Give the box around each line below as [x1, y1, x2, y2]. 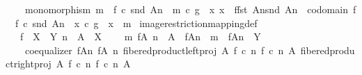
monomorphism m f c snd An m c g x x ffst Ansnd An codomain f [24, 2, 356, 16]
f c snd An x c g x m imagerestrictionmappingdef [15, 15, 258, 30]
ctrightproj [6, 56, 52, 71]
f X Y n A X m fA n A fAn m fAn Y [19, 29, 261, 44]
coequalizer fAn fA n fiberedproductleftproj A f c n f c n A [24, 42, 296, 57]
